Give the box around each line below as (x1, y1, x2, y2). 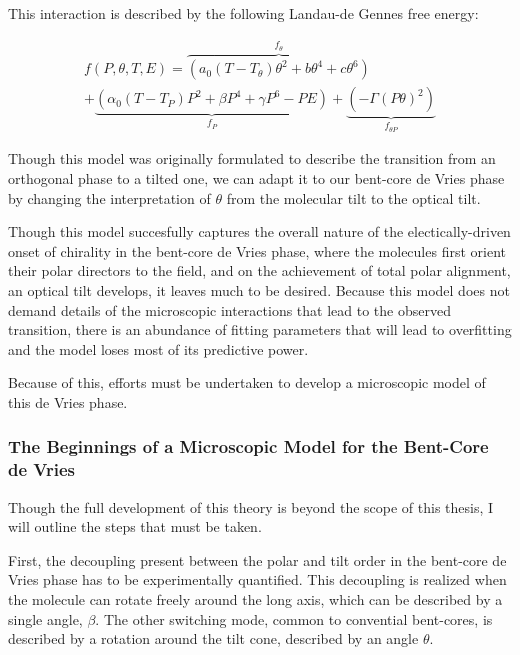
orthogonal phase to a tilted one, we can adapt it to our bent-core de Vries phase (8, 167, 505, 188)
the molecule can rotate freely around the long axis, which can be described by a (8, 588, 503, 609)
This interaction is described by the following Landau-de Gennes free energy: (8, 3, 479, 23)
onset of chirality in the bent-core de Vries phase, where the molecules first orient (8, 240, 506, 261)
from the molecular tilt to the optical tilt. (226, 187, 481, 208)
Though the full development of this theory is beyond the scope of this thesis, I (8, 496, 494, 517)
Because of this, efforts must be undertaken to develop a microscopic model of (8, 372, 486, 393)
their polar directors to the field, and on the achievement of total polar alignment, (8, 260, 511, 281)
